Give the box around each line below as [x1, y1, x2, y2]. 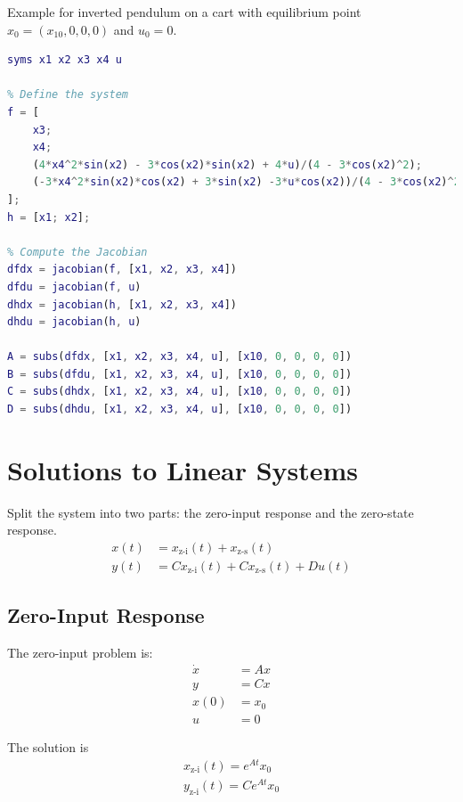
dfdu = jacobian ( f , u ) [7, 280, 142, 293]
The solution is [7, 738, 89, 757]
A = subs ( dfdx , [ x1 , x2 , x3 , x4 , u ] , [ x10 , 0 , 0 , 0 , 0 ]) [7, 350, 353, 364]
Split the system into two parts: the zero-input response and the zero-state [7, 503, 414, 521]
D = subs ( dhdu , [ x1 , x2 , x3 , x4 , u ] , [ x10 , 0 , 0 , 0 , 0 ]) [7, 403, 353, 416]
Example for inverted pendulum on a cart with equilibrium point [7, 3, 361, 20]
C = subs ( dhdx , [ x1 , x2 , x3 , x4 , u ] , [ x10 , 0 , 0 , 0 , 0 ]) [7, 385, 353, 398]
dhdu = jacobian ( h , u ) [7, 315, 142, 329]
